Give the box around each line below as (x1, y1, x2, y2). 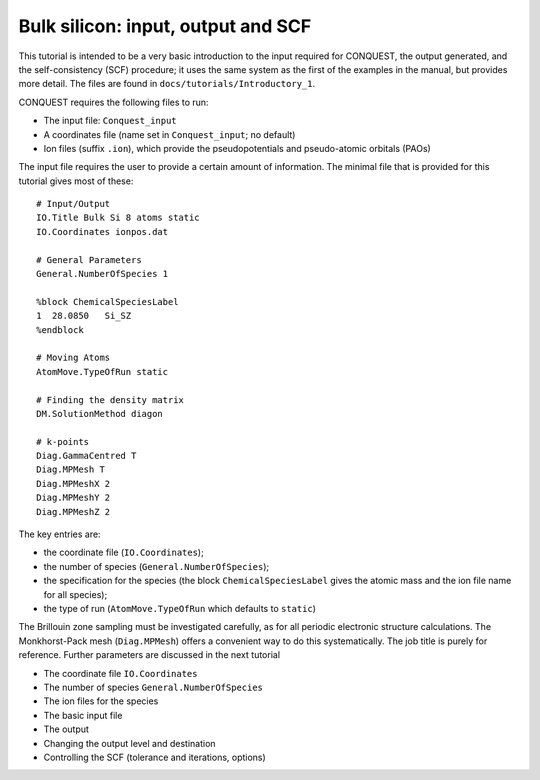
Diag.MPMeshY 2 (36, 492, 111, 504)
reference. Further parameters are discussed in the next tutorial (18, 649, 280, 661)
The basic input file (43, 709, 123, 721)
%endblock (36, 324, 84, 335)
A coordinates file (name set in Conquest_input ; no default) (43, 128, 296, 140)
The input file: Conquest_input (43, 115, 177, 127)
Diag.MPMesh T (36, 464, 105, 475)
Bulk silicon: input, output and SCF (18, 15, 312, 37)
